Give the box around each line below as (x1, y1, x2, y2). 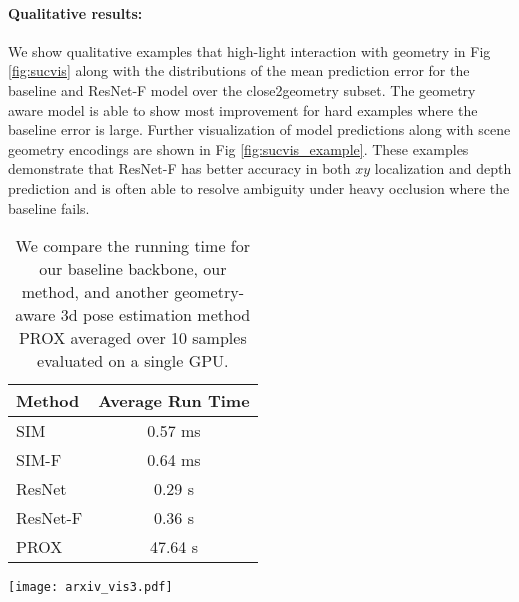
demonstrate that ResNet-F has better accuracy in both (8, 158, 351, 179)
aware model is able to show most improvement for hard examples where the (8, 99, 478, 120)
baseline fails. (8, 197, 90, 218)
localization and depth (374, 158, 512, 179)
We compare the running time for (15, 234, 250, 258)
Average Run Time (98, 389, 250, 413)
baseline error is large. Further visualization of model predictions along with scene (8, 119, 511, 140)
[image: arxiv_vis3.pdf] (8, 580, 173, 595)
